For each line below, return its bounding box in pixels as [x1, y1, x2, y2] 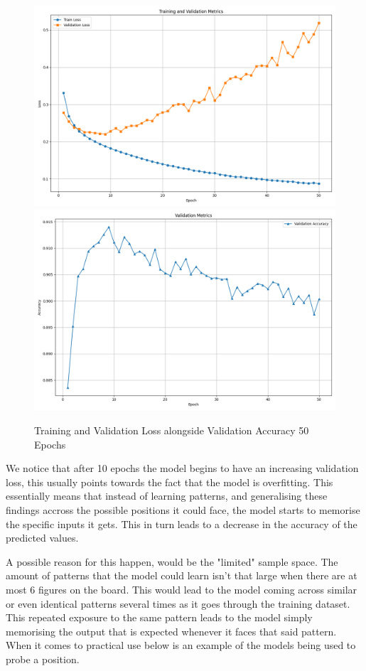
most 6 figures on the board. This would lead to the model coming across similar [6, 581, 357, 596]
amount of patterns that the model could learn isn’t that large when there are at [6, 568, 357, 583]
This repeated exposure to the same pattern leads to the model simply [6, 610, 313, 625]
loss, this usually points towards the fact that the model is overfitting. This [6, 474, 333, 489]
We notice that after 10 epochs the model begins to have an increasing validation [6, 461, 359, 476]
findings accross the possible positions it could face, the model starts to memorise [6, 502, 360, 517]
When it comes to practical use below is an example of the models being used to [6, 638, 356, 653]
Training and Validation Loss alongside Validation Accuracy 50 [34, 422, 309, 437]
